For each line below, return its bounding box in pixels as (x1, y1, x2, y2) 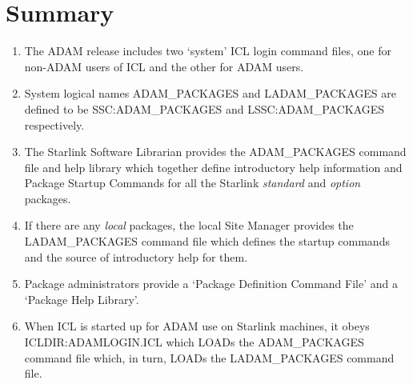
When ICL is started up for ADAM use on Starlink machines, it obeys (24, 318, 370, 334)
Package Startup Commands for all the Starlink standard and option (24, 174, 361, 191)
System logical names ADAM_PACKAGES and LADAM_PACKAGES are (24, 85, 396, 102)
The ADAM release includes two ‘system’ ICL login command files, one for (24, 42, 391, 59)
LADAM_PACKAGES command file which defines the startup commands (24, 233, 390, 250)
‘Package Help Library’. (24, 290, 139, 307)
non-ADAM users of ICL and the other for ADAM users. (24, 58, 304, 74)
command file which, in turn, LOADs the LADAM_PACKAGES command (24, 349, 395, 366)
